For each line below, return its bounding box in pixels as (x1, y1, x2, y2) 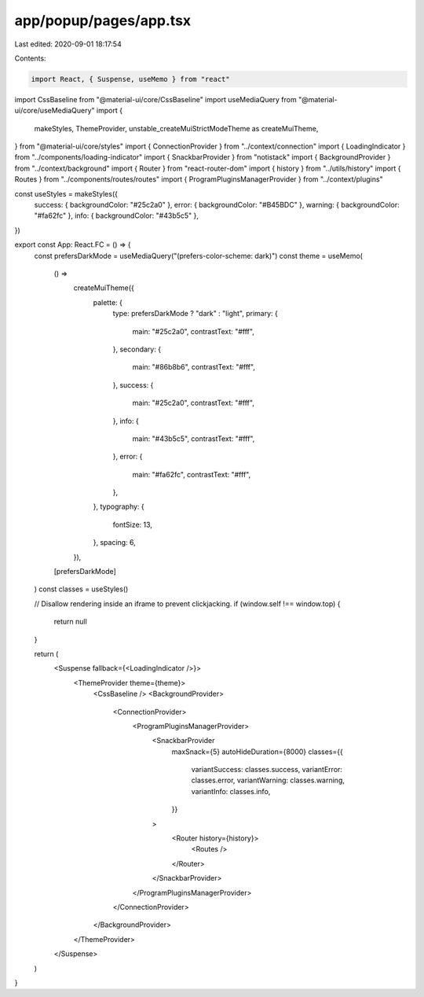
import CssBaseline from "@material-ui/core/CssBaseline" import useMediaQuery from (14, 94, 298, 104)
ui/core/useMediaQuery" (14, 106, 95, 116)
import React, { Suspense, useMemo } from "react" (31, 75, 231, 83)
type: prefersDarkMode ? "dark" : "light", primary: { (112, 309, 278, 318)
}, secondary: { (112, 344, 161, 354)
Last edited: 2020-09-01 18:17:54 (14, 39, 122, 49)
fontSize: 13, (112, 520, 153, 529)
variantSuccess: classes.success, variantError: (191, 765, 343, 774)
